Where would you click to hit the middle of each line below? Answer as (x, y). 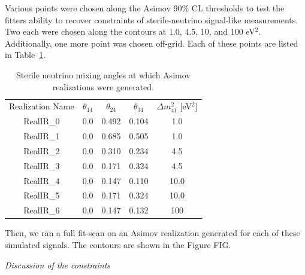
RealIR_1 (42, 136)
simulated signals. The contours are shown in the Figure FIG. (118, 245)
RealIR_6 (42, 210)
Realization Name (42, 106)
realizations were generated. (103, 86)
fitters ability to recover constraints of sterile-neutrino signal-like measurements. (152, 19)
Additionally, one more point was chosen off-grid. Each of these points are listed (152, 43)
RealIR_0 (42, 121)
